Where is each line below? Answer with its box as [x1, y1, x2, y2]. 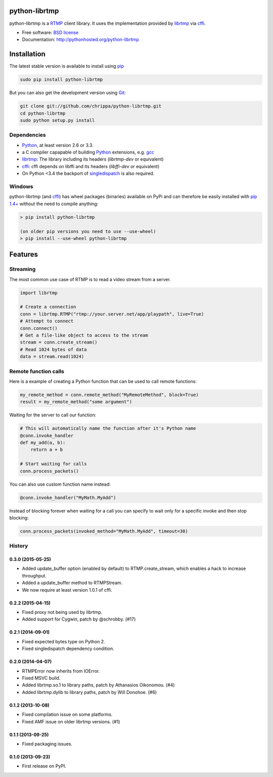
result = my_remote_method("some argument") [20, 399, 132, 405]
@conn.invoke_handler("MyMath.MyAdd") [20, 494, 116, 500]
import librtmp [20, 290, 58, 296]
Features [9, 250, 38, 259]
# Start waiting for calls [20, 461, 87, 467]
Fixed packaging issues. [22, 741, 73, 747]
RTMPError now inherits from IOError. [22, 668, 100, 674]
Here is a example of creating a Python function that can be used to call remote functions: [9, 378, 197, 384]
